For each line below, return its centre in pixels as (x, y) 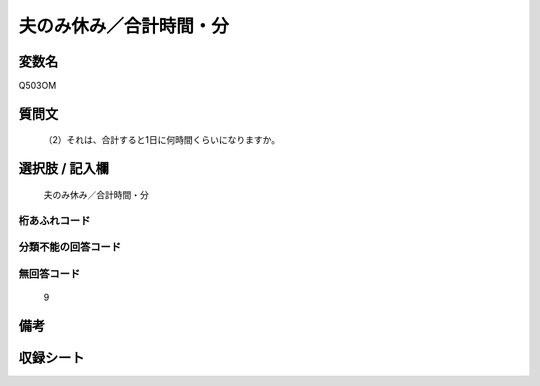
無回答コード (49, 273)
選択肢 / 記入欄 (64, 168)
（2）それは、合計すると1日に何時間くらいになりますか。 (161, 140)
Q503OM (37, 86)
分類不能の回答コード (70, 247)
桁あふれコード (54, 220)
